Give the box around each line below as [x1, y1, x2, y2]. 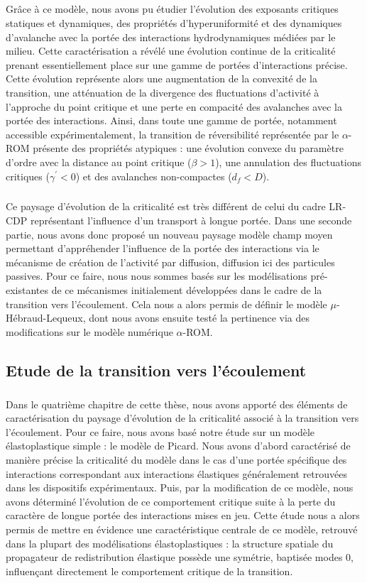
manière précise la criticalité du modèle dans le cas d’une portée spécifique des [6, 452, 347, 467]
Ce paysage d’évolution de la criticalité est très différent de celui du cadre [6, 199, 326, 214]
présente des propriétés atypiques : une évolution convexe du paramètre [33, 141, 344, 156]
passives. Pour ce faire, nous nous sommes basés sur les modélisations [6, 268, 307, 283]
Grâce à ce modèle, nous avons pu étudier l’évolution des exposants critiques [6, 1, 339, 16]
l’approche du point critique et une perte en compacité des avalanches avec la [6, 99, 342, 114]
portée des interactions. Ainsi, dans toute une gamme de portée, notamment [6, 113, 337, 128]
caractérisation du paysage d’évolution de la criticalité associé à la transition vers [6, 410, 359, 425]
